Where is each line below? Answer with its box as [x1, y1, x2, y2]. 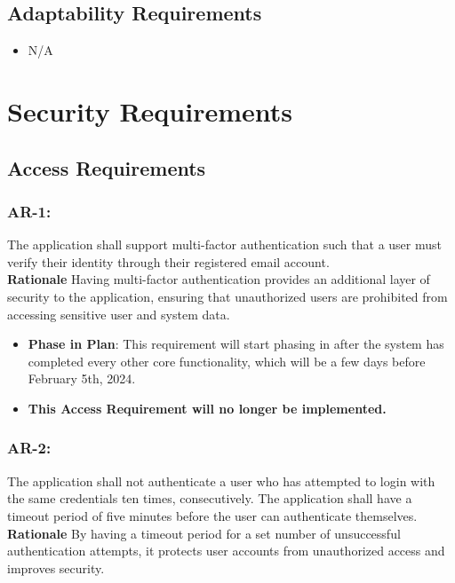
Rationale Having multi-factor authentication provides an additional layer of [7, 270, 430, 288]
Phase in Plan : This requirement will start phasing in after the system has [28, 335, 444, 353]
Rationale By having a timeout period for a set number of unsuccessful [7, 524, 401, 542]
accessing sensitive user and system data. [7, 304, 230, 323]
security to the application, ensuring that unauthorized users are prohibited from [7, 287, 448, 305]
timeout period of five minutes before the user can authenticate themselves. [7, 506, 418, 524]
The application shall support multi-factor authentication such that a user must [7, 235, 442, 254]
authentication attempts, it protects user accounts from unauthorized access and [7, 541, 445, 560]
